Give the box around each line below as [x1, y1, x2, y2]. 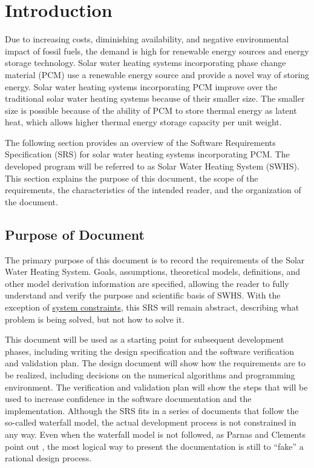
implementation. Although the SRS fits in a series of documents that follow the [5, 404, 299, 417]
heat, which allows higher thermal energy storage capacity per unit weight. [5, 116, 282, 128]
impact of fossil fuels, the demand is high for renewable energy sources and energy [5, 44, 309, 57]
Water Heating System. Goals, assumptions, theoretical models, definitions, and [5, 265, 301, 278]
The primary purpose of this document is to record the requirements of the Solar [5, 253, 305, 266]
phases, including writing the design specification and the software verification [5, 344, 295, 357]
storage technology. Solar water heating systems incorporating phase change [5, 56, 286, 69]
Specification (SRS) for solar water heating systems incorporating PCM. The [5, 148, 290, 160]
